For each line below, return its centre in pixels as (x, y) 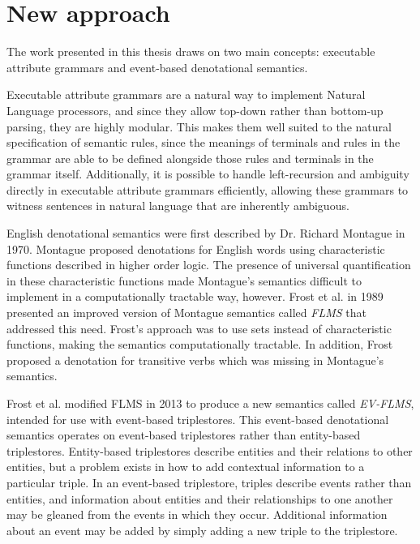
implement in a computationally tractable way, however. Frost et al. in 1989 (195, 296)
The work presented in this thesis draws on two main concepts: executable (191, 51)
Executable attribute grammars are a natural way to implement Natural (186, 94)
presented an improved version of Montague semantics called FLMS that (186, 313)
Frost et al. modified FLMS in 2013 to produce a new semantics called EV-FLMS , (210, 403)
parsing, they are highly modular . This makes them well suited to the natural (199, 126)
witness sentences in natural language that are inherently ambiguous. (178, 206)
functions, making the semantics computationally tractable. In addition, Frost (200, 344)
